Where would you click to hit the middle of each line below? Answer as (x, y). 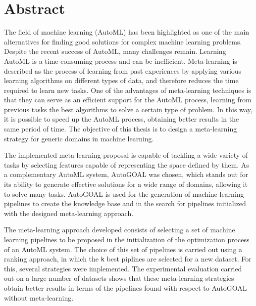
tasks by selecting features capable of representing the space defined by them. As (127, 164)
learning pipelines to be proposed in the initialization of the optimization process (127, 239)
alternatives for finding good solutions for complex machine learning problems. (123, 41)
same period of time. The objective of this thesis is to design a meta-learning (121, 129)
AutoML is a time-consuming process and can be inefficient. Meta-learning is (121, 61)
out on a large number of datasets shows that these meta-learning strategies (119, 278)
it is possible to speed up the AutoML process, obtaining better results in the (122, 119)
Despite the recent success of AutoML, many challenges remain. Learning (115, 51)
